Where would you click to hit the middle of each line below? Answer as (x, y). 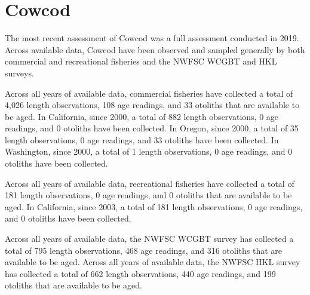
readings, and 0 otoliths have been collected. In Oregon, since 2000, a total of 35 (152, 128)
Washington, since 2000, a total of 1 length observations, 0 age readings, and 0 (149, 151)
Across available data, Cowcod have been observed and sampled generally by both (155, 49)
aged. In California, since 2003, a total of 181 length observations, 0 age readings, (154, 206)
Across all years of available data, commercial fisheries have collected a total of (149, 93)
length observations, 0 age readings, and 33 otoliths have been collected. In (142, 139)
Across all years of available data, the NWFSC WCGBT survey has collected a (149, 239)
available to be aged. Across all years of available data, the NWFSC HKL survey (153, 262)
